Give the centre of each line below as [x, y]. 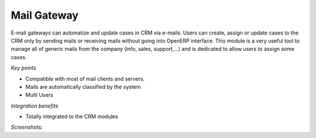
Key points [23, 68]
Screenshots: [27, 127]
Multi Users [39, 95]
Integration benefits [35, 106]
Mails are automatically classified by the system [83, 87]
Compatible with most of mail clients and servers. [85, 78]
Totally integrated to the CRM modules [72, 116]
